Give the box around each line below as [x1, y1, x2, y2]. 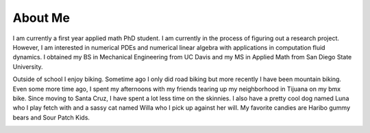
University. [12, 62, 44, 71]
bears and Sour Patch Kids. [12, 113, 90, 121]
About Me [12, 10, 70, 25]
